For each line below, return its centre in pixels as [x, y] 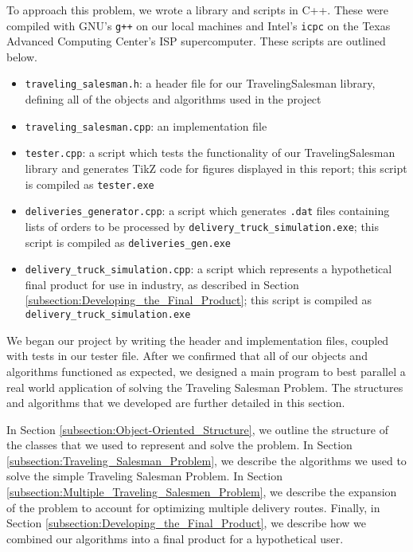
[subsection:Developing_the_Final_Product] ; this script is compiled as [198, 300]
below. [22, 56]
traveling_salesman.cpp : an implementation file [146, 125]
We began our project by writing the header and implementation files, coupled [198, 340]
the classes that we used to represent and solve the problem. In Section [179, 445]
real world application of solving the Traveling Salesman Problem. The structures [205, 387]
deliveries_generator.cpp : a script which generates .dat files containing [207, 211]
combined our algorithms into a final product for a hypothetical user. [175, 538]
